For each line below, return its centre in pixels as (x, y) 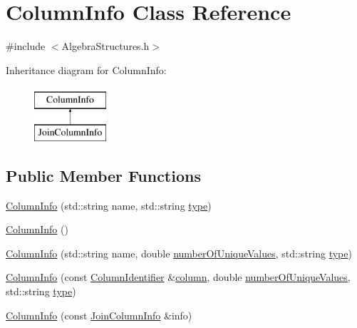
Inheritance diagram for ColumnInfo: (86, 70)
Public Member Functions (103, 175)
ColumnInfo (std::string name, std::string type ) (109, 205)
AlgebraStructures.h (105, 46)
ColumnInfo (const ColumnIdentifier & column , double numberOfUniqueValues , (178, 277)
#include (26, 46)
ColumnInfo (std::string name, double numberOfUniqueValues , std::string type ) (179, 253)
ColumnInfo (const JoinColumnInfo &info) (99, 315)
